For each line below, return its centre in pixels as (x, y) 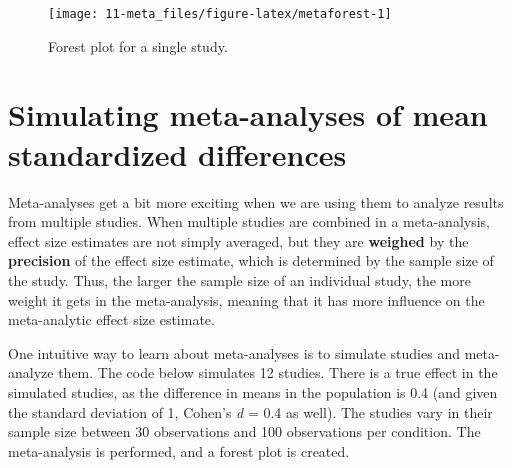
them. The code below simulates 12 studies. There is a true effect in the (278, 372)
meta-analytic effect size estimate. (111, 319)
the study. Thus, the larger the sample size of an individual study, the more (239, 279)
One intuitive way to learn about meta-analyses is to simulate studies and (234, 352)
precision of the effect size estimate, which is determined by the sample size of (251, 260)
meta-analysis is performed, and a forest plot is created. (179, 450)
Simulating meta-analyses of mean (248, 114)
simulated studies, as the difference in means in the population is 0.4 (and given (253, 391)
